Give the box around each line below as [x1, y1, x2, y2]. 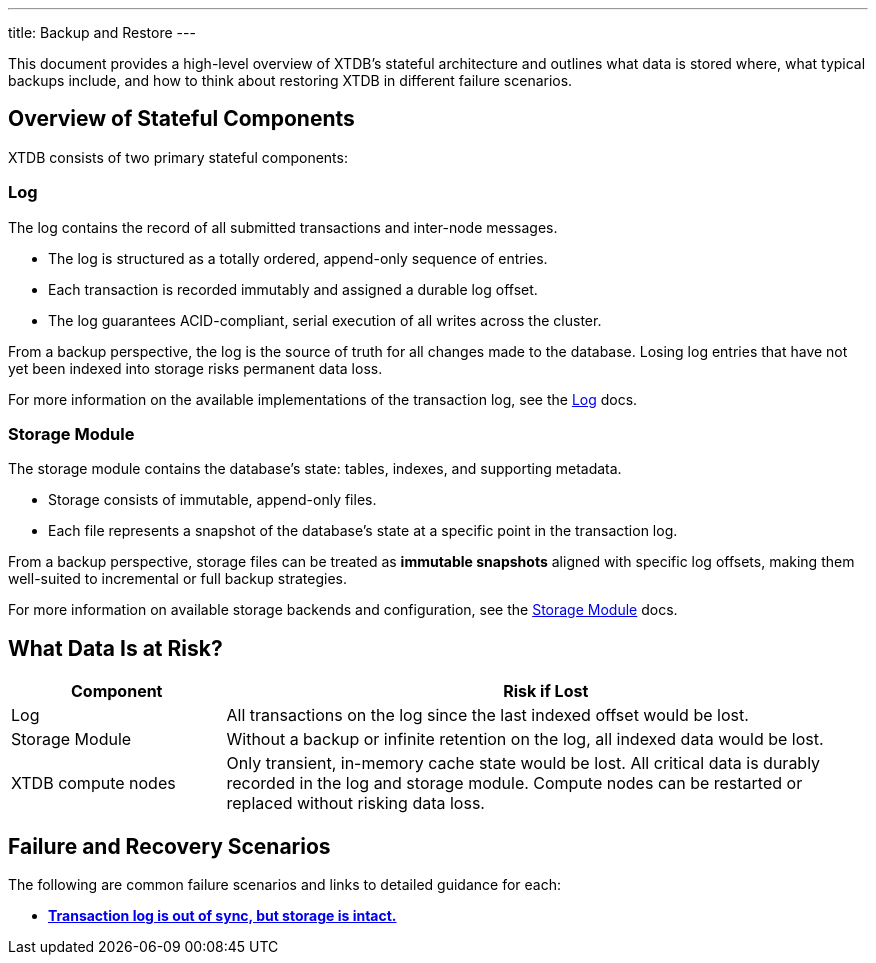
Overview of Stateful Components [8, 106, 355, 132]
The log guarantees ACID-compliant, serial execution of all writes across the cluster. [48, 311, 602, 329]
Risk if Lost [503, 681, 589, 702]
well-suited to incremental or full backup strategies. [8, 570, 348, 588]
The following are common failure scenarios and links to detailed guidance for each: [8, 876, 561, 894]
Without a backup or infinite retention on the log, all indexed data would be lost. [226, 729, 824, 750]
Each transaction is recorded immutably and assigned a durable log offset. [48, 280, 538, 298]
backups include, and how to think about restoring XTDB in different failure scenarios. [8, 72, 573, 89]
